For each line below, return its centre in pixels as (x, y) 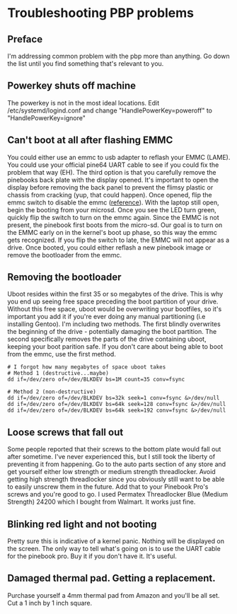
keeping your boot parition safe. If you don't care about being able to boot (115, 347)
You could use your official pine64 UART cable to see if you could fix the (113, 165)
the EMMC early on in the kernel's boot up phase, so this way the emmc (112, 232)
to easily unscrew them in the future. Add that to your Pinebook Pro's (108, 487)
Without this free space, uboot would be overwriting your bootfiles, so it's (115, 309)
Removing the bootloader (64, 277)
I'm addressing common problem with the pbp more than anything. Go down (118, 56)
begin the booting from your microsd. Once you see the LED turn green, (112, 209)
